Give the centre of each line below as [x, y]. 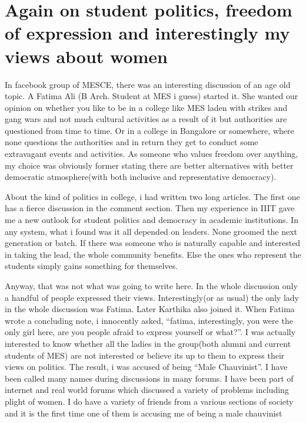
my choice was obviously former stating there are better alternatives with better [149, 165]
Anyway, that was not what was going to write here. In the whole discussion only [151, 286]
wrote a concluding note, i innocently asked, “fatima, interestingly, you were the [149, 320]
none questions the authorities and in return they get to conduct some [132, 142]
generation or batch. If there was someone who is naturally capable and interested [153, 243]
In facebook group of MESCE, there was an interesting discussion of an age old [148, 84]
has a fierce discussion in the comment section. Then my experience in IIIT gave [150, 208]
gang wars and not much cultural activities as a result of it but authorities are [146, 119]
